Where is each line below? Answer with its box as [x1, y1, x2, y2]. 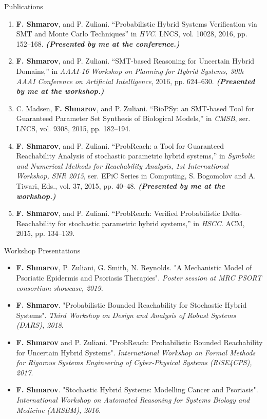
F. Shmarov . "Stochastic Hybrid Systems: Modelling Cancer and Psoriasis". [16, 384, 258, 395]
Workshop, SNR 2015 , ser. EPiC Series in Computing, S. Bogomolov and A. [16, 170, 256, 181]
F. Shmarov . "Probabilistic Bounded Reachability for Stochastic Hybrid [16, 300, 247, 310]
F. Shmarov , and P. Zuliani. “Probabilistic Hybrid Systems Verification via [16, 18, 258, 29]
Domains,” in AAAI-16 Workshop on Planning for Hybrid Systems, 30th [16, 65, 244, 76]
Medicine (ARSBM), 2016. [16, 404, 101, 415]
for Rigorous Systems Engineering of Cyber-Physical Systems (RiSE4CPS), [16, 357, 252, 368]
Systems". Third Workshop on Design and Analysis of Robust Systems [16, 309, 236, 320]
